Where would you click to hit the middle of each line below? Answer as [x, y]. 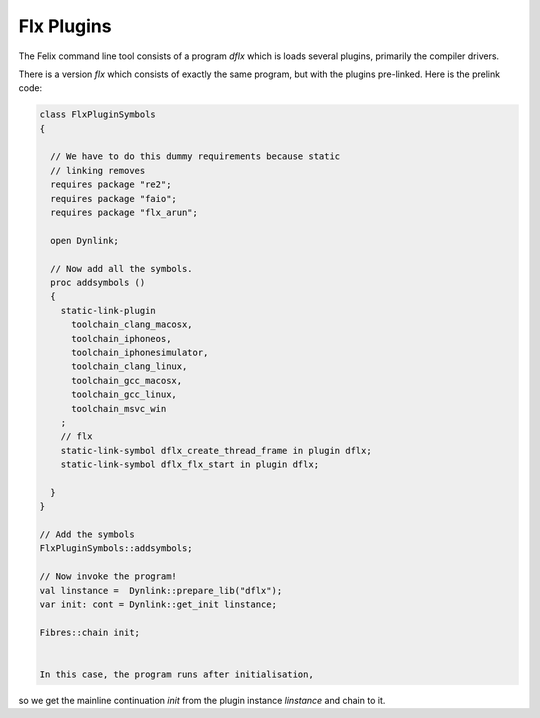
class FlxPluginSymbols [98, 114]
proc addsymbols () [98, 282]
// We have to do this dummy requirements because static [195, 156]
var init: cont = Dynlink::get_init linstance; [158, 604]
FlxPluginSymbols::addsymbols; [116, 548]
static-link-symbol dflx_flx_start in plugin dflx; [190, 464]
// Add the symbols [87, 534]
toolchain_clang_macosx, [132, 324]
